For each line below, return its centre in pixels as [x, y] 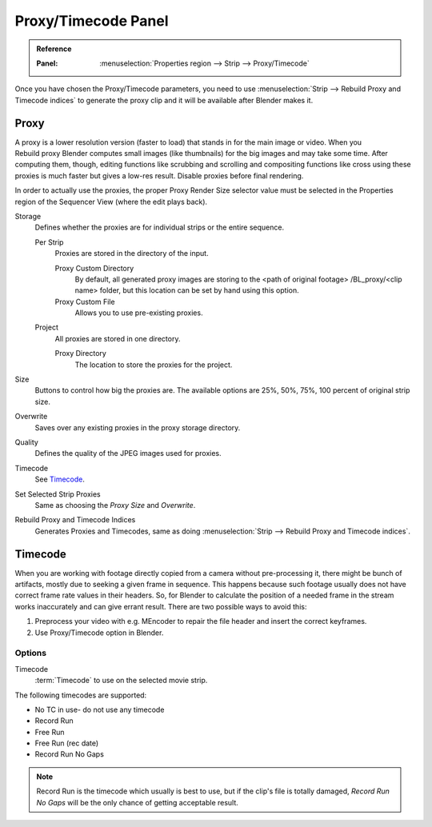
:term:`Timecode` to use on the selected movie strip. [121, 681]
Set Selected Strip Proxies [58, 494]
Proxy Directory [81, 354]
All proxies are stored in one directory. [118, 338]
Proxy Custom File [85, 302]
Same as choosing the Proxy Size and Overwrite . [115, 505]
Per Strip [49, 242]
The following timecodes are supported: [81, 695]
